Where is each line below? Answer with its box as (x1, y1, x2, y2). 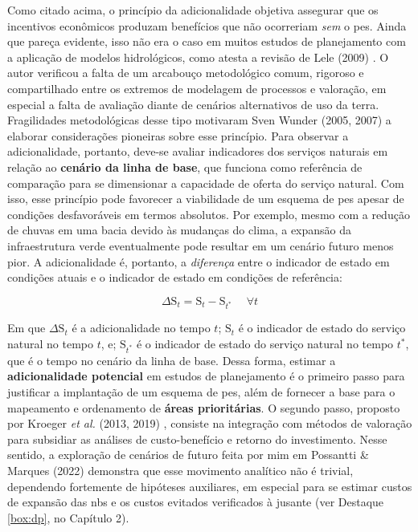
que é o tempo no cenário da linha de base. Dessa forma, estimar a (7, 351, 336, 368)
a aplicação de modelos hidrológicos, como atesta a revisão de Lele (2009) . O (7, 48, 389, 65)
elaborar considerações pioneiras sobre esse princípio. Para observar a (7, 127, 349, 144)
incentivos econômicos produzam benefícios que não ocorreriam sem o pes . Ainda (7, 17, 407, 34)
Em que (7, 319, 46, 336)
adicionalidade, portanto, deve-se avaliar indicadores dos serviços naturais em (7, 143, 388, 160)
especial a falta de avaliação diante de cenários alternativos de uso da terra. (7, 95, 379, 112)
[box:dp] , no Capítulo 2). (7, 509, 129, 526)
